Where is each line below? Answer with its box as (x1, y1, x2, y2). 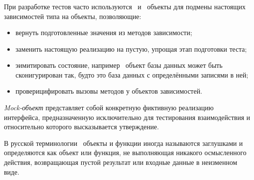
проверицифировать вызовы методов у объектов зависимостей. (15, 86, 203, 96)
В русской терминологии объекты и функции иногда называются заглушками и (4, 138, 243, 148)
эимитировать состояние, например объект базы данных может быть (15, 60, 223, 70)
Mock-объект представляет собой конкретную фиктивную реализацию (4, 102, 214, 113)
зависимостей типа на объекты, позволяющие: (4, 11, 141, 21)
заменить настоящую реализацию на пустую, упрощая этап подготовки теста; (15, 43, 247, 54)
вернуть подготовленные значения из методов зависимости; (15, 27, 192, 38)
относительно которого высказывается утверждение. (4, 121, 159, 132)
